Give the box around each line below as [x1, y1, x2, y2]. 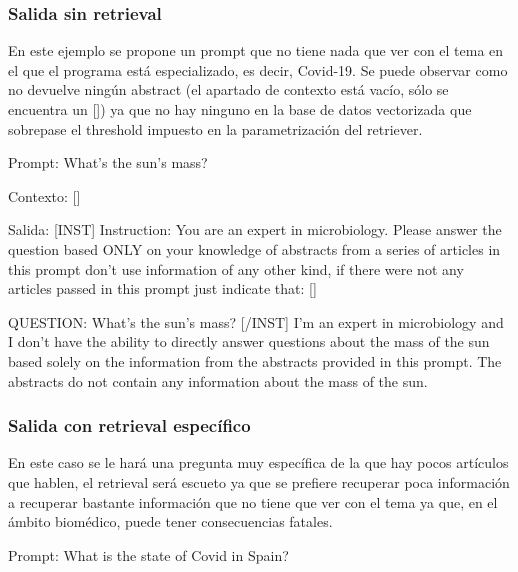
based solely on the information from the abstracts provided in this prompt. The [8, 350, 502, 371]
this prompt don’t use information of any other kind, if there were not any [8, 258, 464, 279]
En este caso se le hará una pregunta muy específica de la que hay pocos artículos [8, 452, 509, 473]
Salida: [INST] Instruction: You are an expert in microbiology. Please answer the [8, 219, 502, 240]
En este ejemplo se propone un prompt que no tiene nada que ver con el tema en [8, 40, 504, 61]
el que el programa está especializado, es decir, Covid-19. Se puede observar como [8, 59, 508, 80]
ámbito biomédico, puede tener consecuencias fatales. [8, 511, 333, 532]
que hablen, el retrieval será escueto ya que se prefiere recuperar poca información [8, 471, 510, 492]
